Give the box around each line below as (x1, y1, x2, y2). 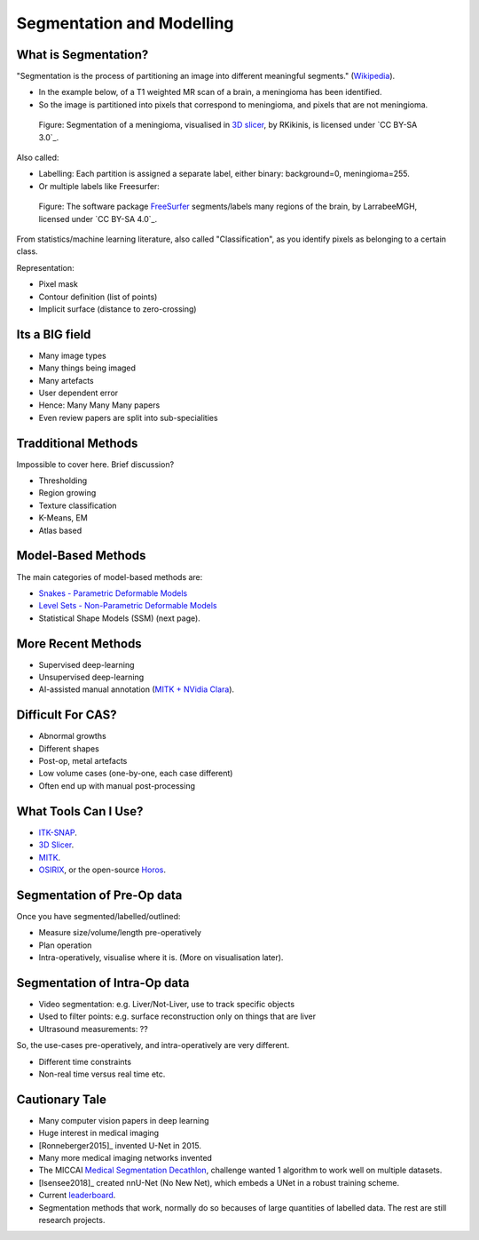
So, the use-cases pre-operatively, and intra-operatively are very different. (16, 1040, 290, 1051)
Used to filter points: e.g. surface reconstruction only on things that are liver (38, 1011, 317, 1021)
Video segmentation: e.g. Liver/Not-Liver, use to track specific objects (38, 998, 295, 1009)
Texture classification (38, 500, 117, 511)
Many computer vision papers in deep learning (38, 1115, 209, 1125)
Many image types (38, 350, 106, 361)
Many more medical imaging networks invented (38, 1152, 213, 1163)
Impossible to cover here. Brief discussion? (16, 458, 175, 470)
